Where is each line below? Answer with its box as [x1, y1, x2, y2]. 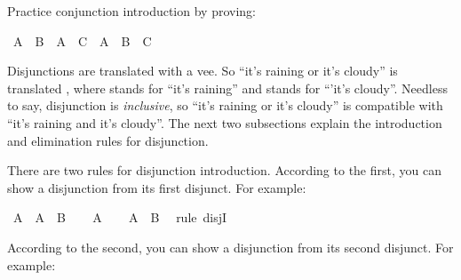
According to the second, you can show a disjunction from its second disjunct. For [7, 237, 454, 256]
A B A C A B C [12, 31, 152, 50]
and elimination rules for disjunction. [7, 131, 209, 149]
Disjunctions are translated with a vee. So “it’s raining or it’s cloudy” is [7, 61, 398, 80]
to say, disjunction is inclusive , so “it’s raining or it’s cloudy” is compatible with [7, 96, 443, 115]
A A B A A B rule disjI [12, 208, 227, 227]
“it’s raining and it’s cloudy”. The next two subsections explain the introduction [7, 113, 442, 132]
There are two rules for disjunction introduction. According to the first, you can [7, 161, 441, 180]
